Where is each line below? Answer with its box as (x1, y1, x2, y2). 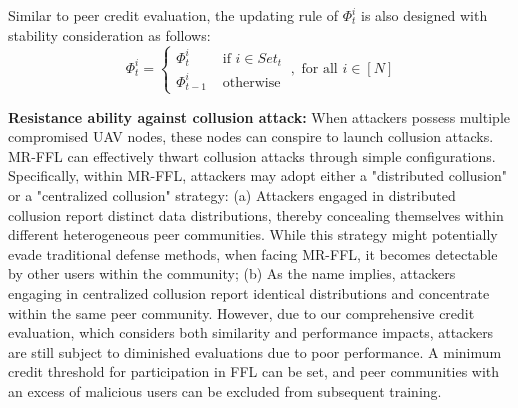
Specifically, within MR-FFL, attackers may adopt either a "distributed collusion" (8, 165, 507, 186)
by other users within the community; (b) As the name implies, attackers (8, 263, 456, 284)
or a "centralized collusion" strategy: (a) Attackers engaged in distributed (8, 185, 456, 206)
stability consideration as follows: (8, 24, 211, 45)
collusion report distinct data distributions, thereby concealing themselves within (8, 204, 504, 225)
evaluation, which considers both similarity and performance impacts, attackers (8, 322, 494, 343)
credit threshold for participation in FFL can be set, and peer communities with (8, 361, 500, 382)
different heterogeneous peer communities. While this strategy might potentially (8, 224, 498, 245)
